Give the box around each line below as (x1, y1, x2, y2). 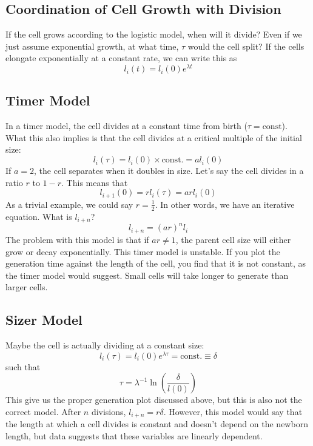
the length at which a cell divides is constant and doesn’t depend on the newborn (5, 418, 308, 430)
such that (5, 360, 41, 373)
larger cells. (5, 281, 48, 293)
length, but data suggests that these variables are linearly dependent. (5, 430, 263, 442)
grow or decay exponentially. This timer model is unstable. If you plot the (5, 245, 280, 258)
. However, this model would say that (163, 405, 303, 418)
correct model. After (5, 405, 81, 418)
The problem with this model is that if (5, 233, 149, 245)
